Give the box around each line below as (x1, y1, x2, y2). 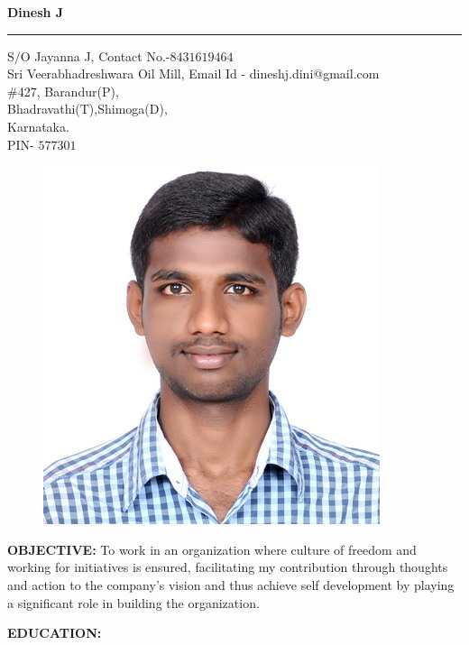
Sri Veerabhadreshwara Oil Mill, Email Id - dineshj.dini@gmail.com (7, 64, 380, 83)
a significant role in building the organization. (7, 593, 260, 612)
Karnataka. (7, 116, 69, 135)
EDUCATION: (7, 623, 102, 642)
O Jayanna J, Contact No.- (20, 46, 170, 65)
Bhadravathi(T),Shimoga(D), (7, 99, 168, 118)
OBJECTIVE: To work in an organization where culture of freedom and (7, 539, 417, 558)
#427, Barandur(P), (7, 81, 119, 100)
